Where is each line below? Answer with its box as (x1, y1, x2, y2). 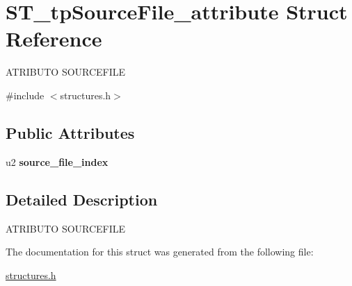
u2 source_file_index (6, 154, 109, 169)
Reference (6, 24, 102, 53)
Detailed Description (6, 188, 158, 210)
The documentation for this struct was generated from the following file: (6, 244, 314, 259)
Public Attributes (6, 121, 135, 143)
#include (6, 87, 45, 102)
